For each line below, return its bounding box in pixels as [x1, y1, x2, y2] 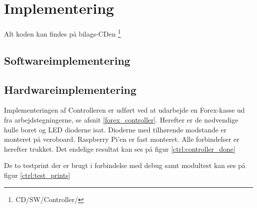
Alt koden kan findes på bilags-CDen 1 [4, 27, 121, 39]
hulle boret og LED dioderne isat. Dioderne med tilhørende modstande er [4, 124, 227, 134]
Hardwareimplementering [4, 82, 137, 97]
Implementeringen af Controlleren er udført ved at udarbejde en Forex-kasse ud [4, 105, 245, 115]
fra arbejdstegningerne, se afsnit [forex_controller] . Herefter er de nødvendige [4, 114, 238, 125]
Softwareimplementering [4, 52, 130, 68]
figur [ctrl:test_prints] [4, 169, 71, 180]
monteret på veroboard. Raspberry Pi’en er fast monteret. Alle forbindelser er [4, 134, 240, 144]
